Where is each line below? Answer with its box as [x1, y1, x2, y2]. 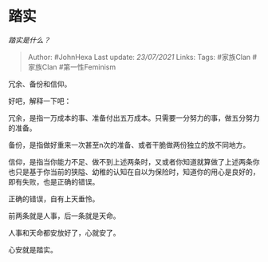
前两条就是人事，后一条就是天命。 [8, 211, 120, 220]
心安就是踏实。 [8, 244, 57, 254]
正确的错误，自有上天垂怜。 [8, 193, 100, 204]
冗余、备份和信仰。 [8, 79, 72, 89]
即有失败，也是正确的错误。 [8, 177, 100, 186]
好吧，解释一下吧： [8, 96, 72, 105]
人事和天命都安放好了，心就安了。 [8, 228, 120, 237]
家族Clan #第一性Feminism [27, 62, 116, 72]
